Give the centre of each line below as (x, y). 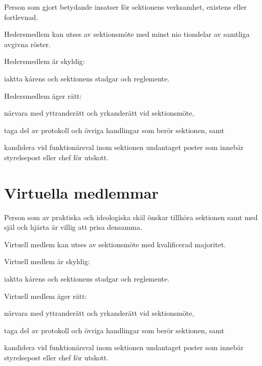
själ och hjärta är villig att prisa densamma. (73, 227)
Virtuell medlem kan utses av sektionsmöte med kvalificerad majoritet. (115, 244)
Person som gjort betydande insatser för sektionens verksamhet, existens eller (125, 7)
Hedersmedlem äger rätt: (43, 95)
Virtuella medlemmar (81, 192)
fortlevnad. (21, 17)
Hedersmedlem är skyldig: (45, 61)
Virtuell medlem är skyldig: (47, 261)
